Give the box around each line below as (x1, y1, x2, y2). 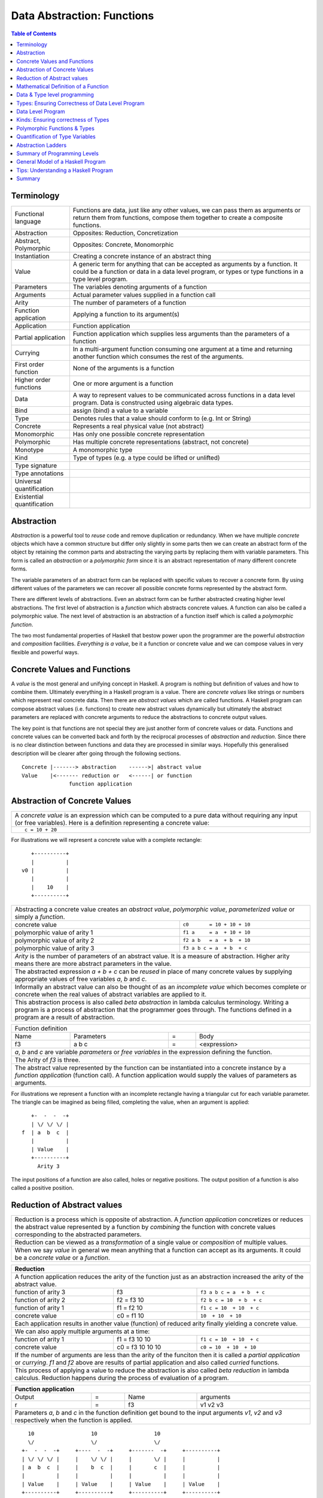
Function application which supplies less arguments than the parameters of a (72, 330, 290, 338)
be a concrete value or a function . (14, 1254, 111, 1262)
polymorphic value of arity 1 (14, 928, 93, 937)
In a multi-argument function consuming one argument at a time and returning (72, 345, 292, 354)
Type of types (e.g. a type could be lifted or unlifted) (72, 454, 221, 462)
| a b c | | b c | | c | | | (22, 1464, 221, 1470)
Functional (14, 210, 44, 218)
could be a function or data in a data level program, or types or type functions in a (72, 267, 304, 276)
